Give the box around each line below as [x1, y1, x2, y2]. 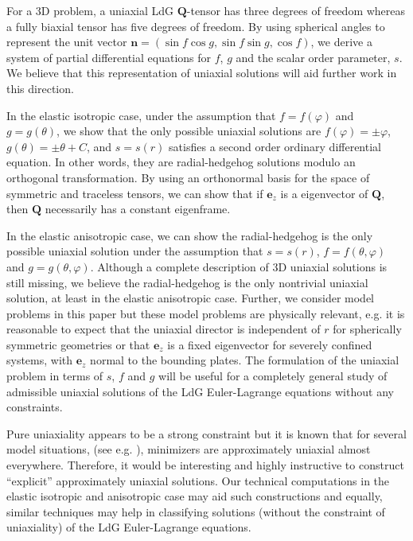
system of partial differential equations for [6, 49, 212, 65]
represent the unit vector [6, 33, 127, 50]
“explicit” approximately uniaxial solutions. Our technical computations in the [6, 472, 390, 488]
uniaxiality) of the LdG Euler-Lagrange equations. [6, 519, 251, 535]
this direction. [6, 80, 74, 96]
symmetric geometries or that [6, 336, 150, 352]
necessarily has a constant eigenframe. [45, 200, 231, 217]
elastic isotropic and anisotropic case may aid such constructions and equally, [6, 488, 383, 504]
